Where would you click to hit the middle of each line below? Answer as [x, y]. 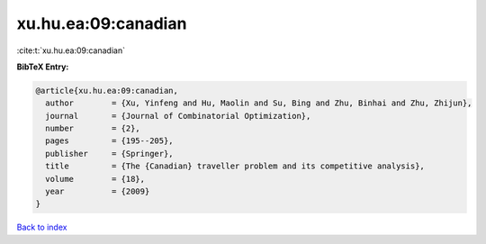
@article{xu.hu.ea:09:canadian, [107, 90]
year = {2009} [98, 192]
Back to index [42, 227]
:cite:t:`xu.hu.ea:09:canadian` [71, 50]
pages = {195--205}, [110, 141]
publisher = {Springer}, [110, 154]
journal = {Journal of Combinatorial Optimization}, [178, 116]
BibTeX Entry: [43, 67]
